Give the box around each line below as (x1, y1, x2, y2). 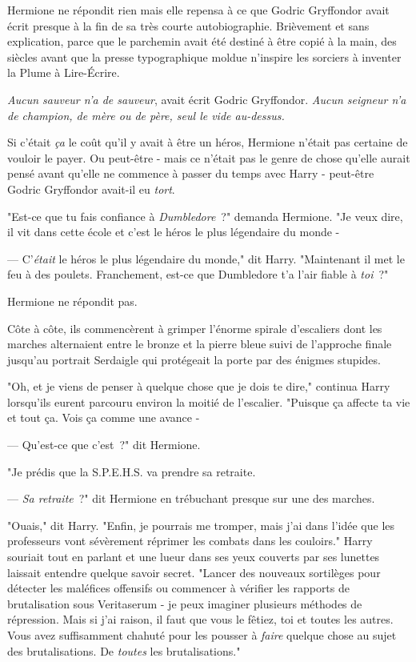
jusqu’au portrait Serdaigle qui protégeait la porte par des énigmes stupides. (7, 351, 381, 367)
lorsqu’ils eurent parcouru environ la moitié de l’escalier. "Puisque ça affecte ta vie (7, 393, 410, 410)
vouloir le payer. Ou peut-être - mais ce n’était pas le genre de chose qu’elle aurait (7, 149, 410, 166)
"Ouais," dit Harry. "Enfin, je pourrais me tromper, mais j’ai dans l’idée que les (7, 516, 395, 533)
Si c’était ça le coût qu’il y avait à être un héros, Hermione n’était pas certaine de (7, 134, 408, 150)
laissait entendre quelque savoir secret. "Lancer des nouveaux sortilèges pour (7, 564, 381, 580)
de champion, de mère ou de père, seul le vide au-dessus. (7, 106, 285, 123)
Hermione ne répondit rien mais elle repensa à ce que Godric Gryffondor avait (7, 2, 390, 18)
